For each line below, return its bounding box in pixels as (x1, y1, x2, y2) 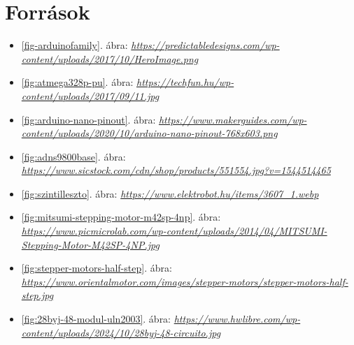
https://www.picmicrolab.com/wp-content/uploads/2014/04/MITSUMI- (21, 223, 327, 238)
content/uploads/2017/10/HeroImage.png (21, 51, 199, 66)
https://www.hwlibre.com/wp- (174, 311, 301, 326)
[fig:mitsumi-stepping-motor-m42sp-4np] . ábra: (21, 210, 221, 224)
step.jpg (21, 288, 54, 302)
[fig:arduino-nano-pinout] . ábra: (21, 112, 156, 126)
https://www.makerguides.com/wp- (158, 112, 307, 126)
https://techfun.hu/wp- (136, 75, 234, 89)
